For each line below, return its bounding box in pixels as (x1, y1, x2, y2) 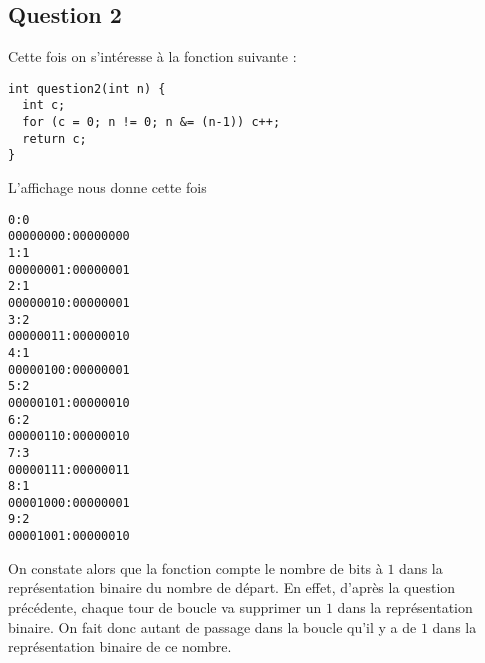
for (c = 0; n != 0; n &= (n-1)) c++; (22, 115, 281, 130)
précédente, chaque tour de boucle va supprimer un (8, 596, 322, 617)
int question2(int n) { (8, 81, 166, 96)
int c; (22, 98, 66, 113)
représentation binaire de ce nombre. (8, 636, 232, 657)
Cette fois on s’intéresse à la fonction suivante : (8, 46, 297, 67)
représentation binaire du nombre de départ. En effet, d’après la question (8, 577, 456, 598)
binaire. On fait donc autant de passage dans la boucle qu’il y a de (8, 616, 417, 637)
